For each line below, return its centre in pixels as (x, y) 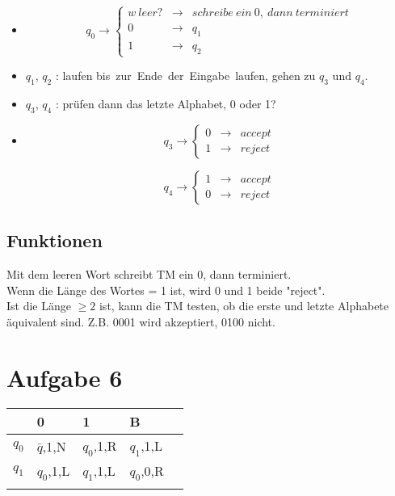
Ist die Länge (39, 306)
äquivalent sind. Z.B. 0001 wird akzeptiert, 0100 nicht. (141, 321)
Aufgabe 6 (65, 377)
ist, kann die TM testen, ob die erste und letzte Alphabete (244, 306)
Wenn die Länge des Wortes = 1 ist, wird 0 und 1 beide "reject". (166, 290)
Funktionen (55, 240)
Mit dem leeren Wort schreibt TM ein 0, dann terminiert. (149, 273)
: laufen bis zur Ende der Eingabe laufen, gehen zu (185, 76)
